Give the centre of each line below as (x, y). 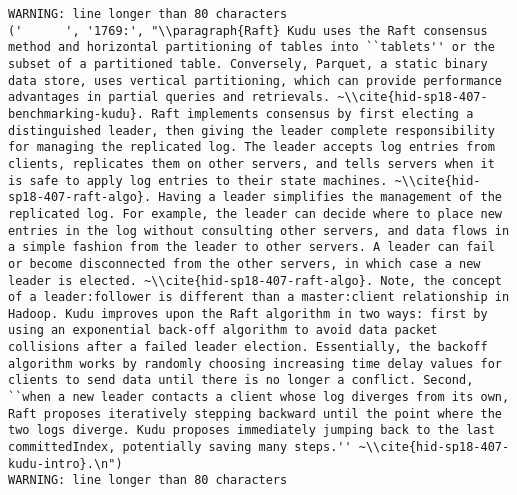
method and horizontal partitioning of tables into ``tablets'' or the (251, 47)
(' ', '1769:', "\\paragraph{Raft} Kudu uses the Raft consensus (248, 30)
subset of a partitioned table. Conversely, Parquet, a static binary (248, 63)
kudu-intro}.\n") (65, 463)
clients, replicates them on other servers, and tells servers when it (251, 163)
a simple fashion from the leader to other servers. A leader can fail (251, 247)
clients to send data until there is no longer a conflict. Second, (241, 380)
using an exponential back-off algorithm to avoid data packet (223, 330)
